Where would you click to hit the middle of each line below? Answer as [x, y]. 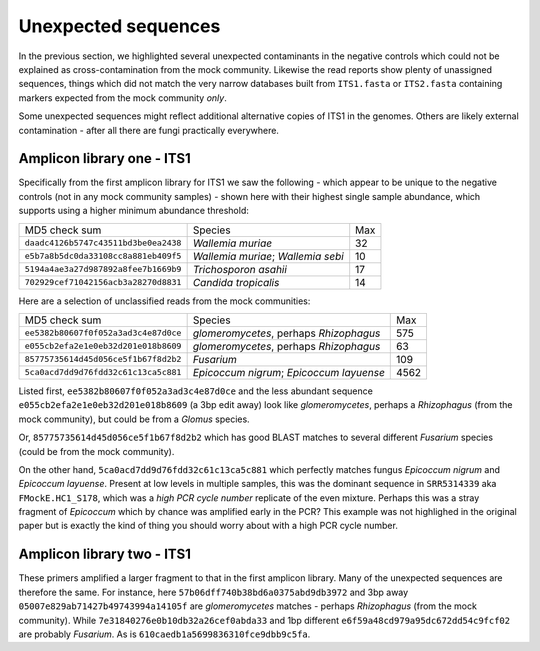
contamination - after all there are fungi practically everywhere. [149, 130]
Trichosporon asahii [239, 269]
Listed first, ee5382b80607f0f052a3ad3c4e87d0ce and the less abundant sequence [196, 391]
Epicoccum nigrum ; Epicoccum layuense [288, 372]
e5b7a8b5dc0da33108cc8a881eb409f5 [103, 256]
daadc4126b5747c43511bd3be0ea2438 [103, 243]
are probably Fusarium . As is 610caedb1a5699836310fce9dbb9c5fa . [164, 634]
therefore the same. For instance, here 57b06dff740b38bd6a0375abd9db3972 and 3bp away [213, 592]
